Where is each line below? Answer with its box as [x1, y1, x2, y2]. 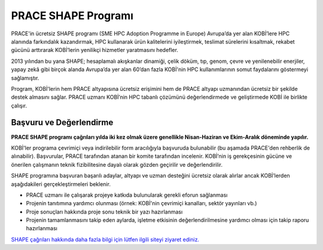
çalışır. [11, 102, 27, 109]
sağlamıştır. [11, 74, 39, 81]
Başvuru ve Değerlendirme [11, 117, 114, 128]
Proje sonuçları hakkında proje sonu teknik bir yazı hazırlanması [26, 208, 183, 215]
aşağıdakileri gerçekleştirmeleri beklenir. [11, 180, 111, 188]
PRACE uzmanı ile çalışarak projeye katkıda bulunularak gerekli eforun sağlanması [26, 191, 228, 199]
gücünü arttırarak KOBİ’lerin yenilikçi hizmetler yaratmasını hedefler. [11, 47, 179, 54]
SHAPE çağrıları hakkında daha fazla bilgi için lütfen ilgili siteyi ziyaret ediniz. [11, 236, 200, 243]
